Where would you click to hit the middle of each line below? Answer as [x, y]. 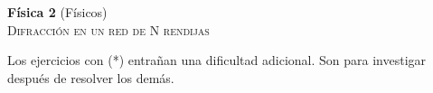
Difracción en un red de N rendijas [108, 29]
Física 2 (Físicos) [57, 12]
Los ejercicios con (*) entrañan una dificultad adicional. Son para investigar [217, 60]
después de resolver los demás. [91, 77]
